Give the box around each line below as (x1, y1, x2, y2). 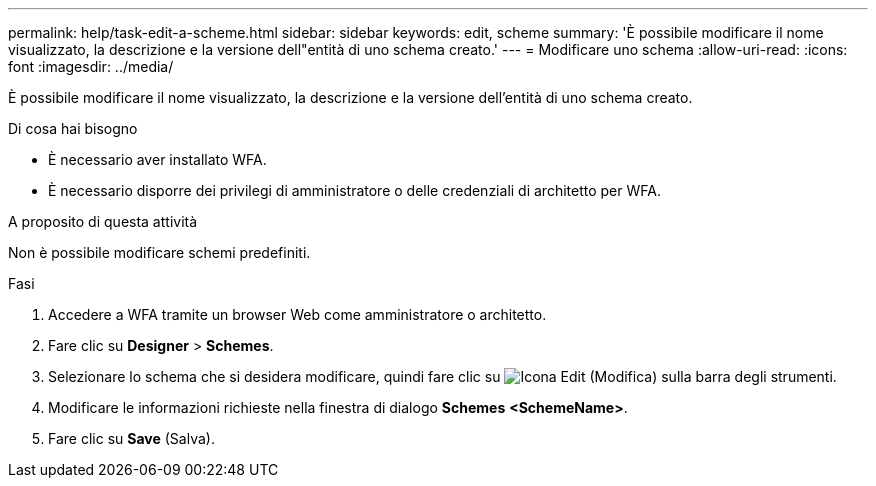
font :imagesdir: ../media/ (8, 58, 174, 75)
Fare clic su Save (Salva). (48, 430, 215, 447)
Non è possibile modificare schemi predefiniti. (8, 244, 311, 261)
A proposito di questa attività (8, 213, 198, 230)
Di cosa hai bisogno (8, 120, 138, 137)
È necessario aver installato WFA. (48, 151, 267, 168)
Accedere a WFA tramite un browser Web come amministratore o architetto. (48, 306, 547, 323)
